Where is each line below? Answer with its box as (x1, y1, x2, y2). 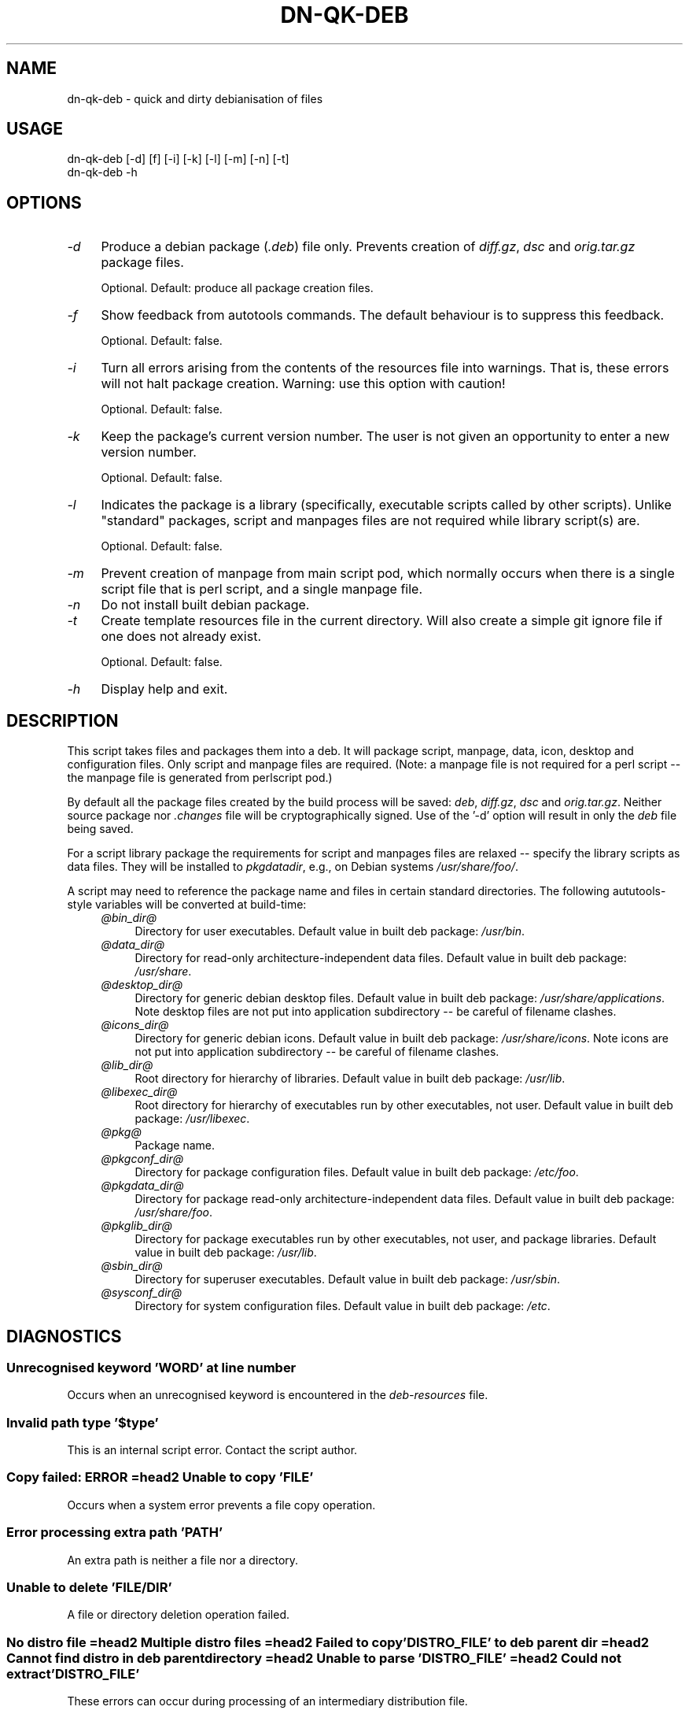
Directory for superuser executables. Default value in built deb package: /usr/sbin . (134, 1272, 561, 1286)
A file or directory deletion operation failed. (67, 1608, 290, 1622)
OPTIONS (6, 192, 82, 213)
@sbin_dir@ (101, 1259, 163, 1273)
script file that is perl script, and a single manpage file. (101, 581, 422, 598)
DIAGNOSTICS (6, 1326, 122, 1346)
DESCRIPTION (6, 710, 119, 731)
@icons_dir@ (101, 1018, 169, 1032)
